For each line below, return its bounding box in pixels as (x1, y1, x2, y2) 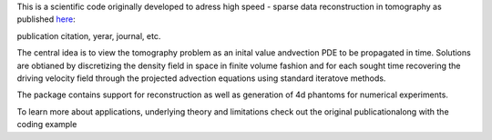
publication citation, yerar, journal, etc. (16, 30, 161, 41)
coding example (16, 119, 77, 130)
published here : (16, 14, 77, 25)
